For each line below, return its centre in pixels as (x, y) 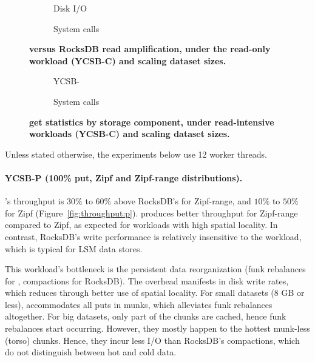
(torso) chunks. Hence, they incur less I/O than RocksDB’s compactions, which (152, 340)
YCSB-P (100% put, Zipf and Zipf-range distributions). (124, 177)
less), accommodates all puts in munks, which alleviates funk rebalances (139, 304)
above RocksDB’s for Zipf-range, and (182, 201)
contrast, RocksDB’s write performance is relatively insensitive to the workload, (153, 236)
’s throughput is (35, 201)
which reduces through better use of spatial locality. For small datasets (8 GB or (155, 293)
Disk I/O (70, 8)
